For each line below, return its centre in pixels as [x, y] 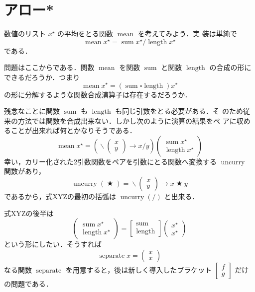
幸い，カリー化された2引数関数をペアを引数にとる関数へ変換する [110, 161]
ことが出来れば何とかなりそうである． [73, 130]
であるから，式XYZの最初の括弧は [60, 196]
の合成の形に [230, 67]
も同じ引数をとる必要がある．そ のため [179, 111]
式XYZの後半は [29, 213]
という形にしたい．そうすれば [53, 244]
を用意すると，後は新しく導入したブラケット [139, 269]
